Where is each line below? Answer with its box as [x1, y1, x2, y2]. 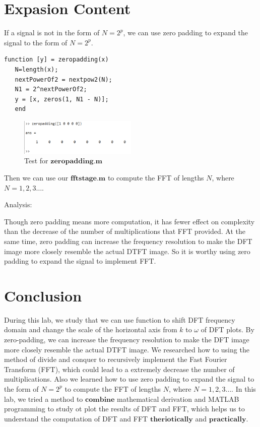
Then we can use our [4, 172, 69, 182]
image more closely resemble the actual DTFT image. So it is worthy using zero [4, 246, 250, 256]
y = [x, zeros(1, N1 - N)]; [15, 95, 109, 103]
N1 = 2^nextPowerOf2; [15, 86, 87, 93]
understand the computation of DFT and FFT [4, 413, 148, 423]
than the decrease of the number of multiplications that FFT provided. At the [4, 226, 246, 236]
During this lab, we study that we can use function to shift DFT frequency [4, 314, 235, 325]
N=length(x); [15, 66, 58, 73]
